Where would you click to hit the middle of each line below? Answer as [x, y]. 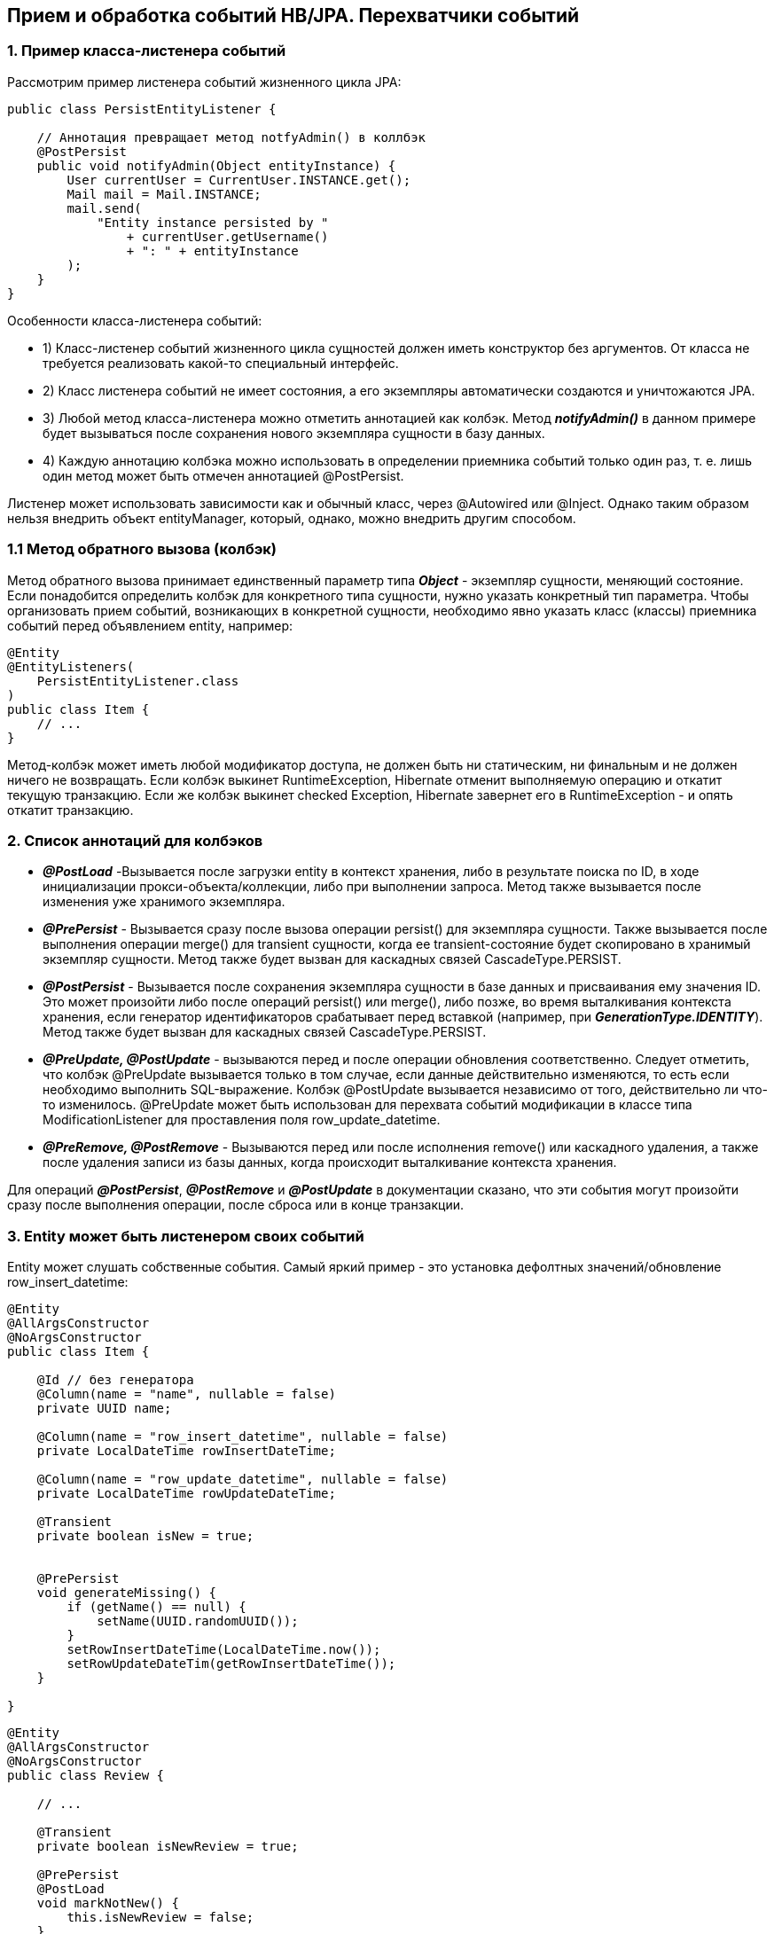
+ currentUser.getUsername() [227, 236]
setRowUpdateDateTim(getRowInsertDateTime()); [231, 1664]
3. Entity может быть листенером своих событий [186, 1236]
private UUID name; [104, 1409]
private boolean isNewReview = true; [168, 1847]
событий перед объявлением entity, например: [150, 625]
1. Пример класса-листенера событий [147, 51]
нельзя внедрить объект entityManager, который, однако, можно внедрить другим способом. [292, 518]
